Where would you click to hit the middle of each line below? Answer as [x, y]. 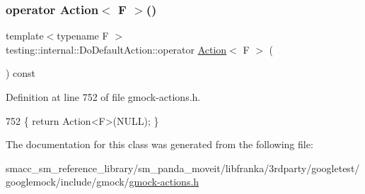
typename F [83, 36]
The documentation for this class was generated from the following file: [160, 144]
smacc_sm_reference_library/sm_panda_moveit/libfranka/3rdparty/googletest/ [183, 168]
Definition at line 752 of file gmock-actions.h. [103, 97]
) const [21, 73]
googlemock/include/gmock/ [68, 182]
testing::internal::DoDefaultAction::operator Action [116, 49]
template [25, 36]
